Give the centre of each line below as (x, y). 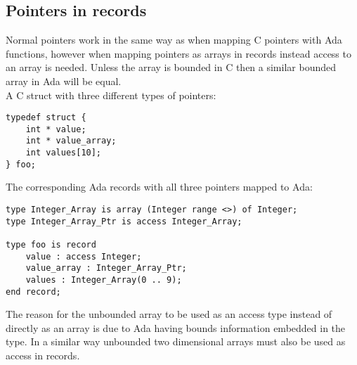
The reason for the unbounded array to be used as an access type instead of (169, 314)
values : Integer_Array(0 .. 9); (104, 280)
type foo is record (51, 245)
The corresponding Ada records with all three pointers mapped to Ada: (159, 187)
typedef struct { (46, 118)
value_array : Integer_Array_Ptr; (106, 268)
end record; (33, 292)
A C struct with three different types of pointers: (111, 95)
